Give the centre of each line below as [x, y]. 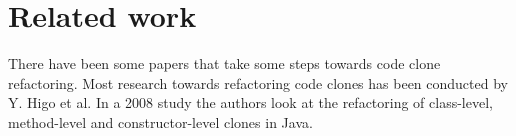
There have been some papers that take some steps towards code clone [224, 63]
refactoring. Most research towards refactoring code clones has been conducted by [258, 82]
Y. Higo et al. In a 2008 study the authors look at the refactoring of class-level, [250, 102]
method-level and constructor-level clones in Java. [160, 121]
